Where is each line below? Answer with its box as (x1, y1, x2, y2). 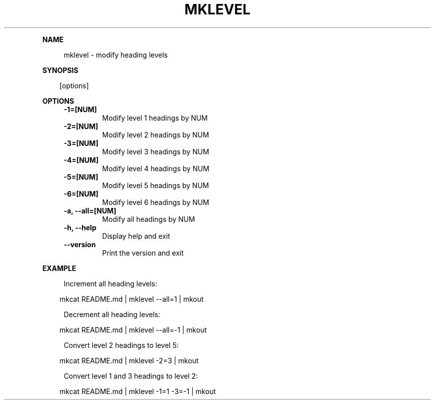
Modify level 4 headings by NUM (102, 164, 210, 173)
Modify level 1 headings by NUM (102, 113, 208, 122)
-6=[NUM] (64, 189, 99, 198)
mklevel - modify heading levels (64, 50, 168, 59)
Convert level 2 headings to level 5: (64, 340, 179, 349)
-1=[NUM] (64, 105, 97, 114)
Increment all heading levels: (64, 279, 157, 288)
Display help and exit (102, 231, 170, 240)
